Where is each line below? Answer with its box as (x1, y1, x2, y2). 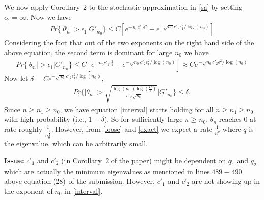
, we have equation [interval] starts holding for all (60, 104, 214, 114)
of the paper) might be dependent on (111, 155, 226, 165)
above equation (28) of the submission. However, (4, 176, 155, 186)
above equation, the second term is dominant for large (4, 47, 173, 57)
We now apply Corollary (4, 2, 80, 12)
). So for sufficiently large (104, 114, 183, 124)
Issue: (4, 155, 24, 165)
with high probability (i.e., (4, 114, 86, 124)
